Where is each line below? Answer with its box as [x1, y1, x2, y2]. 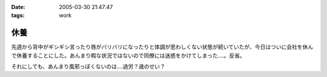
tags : [11, 12, 25, 19]
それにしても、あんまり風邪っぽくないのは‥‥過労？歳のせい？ [11, 63, 166, 70]
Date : [11, 4, 25, 10]
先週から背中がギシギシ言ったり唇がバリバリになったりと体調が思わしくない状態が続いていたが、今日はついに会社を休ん [11, 43, 314, 51]
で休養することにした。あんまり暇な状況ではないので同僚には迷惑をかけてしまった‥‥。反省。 [11, 52, 245, 59]
